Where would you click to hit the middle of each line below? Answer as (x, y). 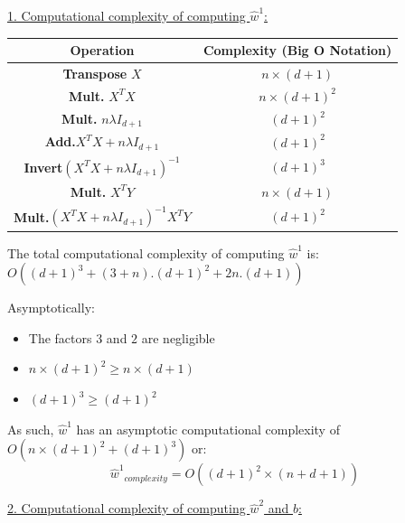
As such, (31, 429)
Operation (102, 50)
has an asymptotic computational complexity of (208, 429)
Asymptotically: (51, 308)
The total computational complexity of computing (146, 252)
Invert (43, 167)
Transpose (95, 73)
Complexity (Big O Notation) (297, 50)
